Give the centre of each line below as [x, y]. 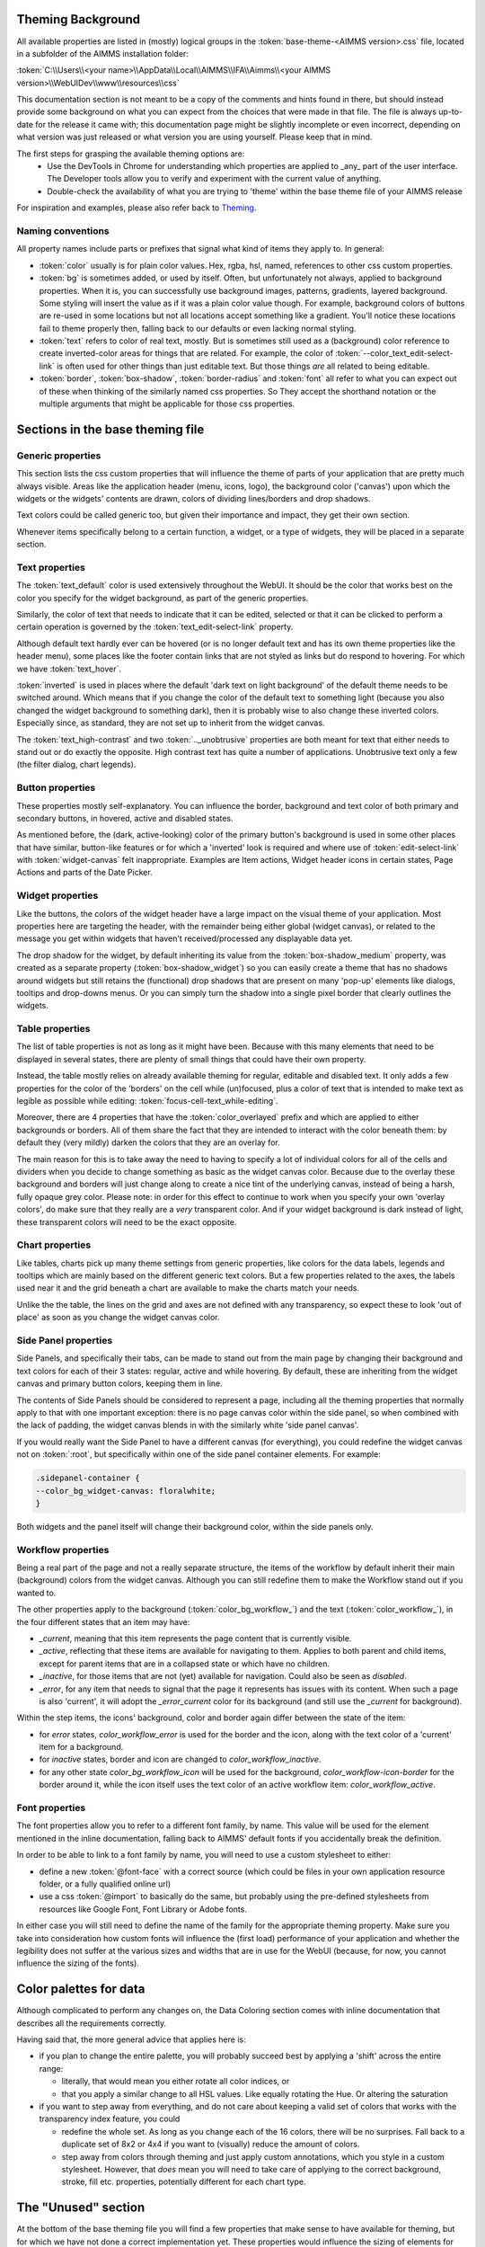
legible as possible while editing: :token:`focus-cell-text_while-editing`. [147, 1101]
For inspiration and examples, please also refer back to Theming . [137, 208]
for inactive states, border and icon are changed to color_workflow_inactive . [180, 1759]
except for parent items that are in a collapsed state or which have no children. [185, 1664]
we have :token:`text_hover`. [69, 669]
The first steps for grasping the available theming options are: [131, 154]
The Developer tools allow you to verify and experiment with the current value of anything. [214, 179]
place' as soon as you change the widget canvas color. [118, 1318]
